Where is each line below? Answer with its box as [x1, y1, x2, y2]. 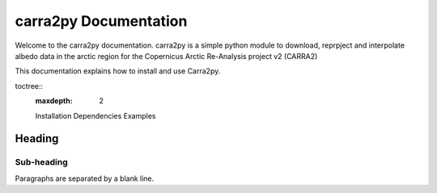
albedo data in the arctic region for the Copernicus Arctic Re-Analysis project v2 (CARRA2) [15, 51, 318, 61]
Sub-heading [15, 157, 68, 168]
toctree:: [15, 81, 44, 90]
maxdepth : [35, 96, 73, 106]
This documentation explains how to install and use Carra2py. [15, 66, 221, 76]
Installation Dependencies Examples [35, 111, 156, 120]
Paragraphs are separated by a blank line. [15, 174, 155, 183]
